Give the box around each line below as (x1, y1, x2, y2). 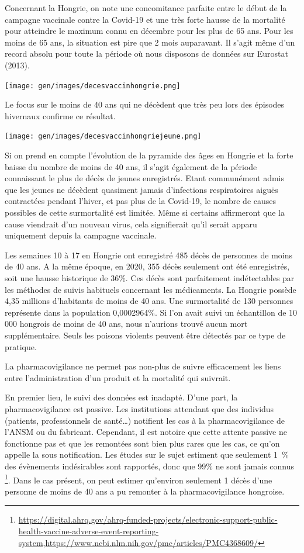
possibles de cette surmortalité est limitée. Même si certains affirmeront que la (5, 206, 285, 219)
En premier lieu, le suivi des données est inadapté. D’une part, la (5, 391, 238, 403)
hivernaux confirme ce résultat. (5, 109, 116, 122)
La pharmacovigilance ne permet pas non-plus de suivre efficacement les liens (5, 360, 281, 372)
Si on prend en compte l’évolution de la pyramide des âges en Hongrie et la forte (5, 149, 293, 161)
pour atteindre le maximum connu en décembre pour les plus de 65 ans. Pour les (5, 25, 293, 37)
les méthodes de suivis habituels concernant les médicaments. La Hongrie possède (5, 283, 296, 295)
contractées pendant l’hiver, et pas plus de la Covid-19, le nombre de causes (5, 195, 277, 207)
